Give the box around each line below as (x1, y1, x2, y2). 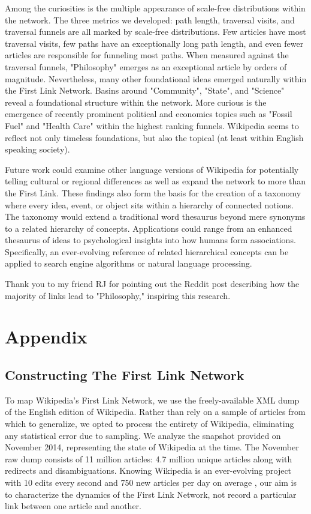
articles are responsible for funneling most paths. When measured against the (5, 49, 289, 61)
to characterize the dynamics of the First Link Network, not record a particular (5, 488, 297, 500)
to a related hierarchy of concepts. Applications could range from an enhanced (5, 222, 292, 234)
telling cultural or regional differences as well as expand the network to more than (5, 175, 306, 187)
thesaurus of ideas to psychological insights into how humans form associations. (5, 234, 296, 246)
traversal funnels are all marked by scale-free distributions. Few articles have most (5, 25, 306, 38)
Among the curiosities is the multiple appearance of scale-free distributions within (5, 2, 306, 14)
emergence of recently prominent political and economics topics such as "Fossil (5, 107, 292, 120)
